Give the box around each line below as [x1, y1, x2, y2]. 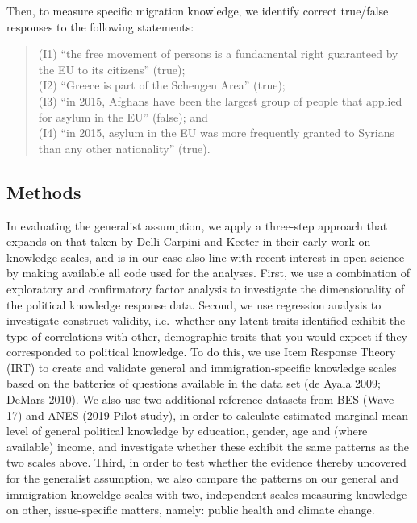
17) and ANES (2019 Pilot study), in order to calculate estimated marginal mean [6, 406, 409, 423]
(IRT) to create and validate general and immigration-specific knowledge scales [6, 359, 397, 376]
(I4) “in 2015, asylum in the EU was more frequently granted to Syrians [38, 124, 394, 141]
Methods [6, 179, 81, 204]
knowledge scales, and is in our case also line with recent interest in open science [6, 248, 405, 265]
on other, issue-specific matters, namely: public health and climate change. [6, 501, 375, 518]
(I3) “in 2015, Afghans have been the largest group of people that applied [38, 92, 402, 109]
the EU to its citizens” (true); [38, 60, 186, 77]
